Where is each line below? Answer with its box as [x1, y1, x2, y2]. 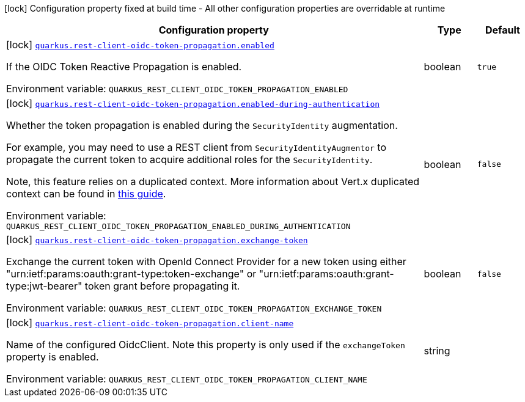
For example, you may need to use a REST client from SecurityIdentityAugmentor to [6, 141, 386, 153]
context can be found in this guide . [6, 188, 166, 200]
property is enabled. [6, 351, 99, 363]
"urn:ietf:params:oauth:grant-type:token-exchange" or [6, 268, 257, 280]
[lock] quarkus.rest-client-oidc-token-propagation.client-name [6, 316, 294, 329]
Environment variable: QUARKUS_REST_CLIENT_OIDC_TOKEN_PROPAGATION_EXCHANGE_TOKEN [6, 302, 382, 314]
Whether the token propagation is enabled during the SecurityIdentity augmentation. [6, 119, 398, 131]
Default [485, 24, 520, 36]
